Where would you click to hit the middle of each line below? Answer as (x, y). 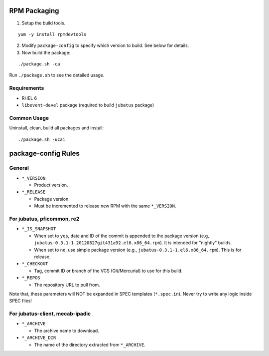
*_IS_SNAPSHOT (39, 229)
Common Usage (29, 118)
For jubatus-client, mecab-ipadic (50, 314)
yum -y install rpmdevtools (52, 34)
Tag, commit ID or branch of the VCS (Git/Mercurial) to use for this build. (108, 271)
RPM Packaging (34, 11)
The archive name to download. (67, 331)
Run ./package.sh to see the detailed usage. (57, 75)
